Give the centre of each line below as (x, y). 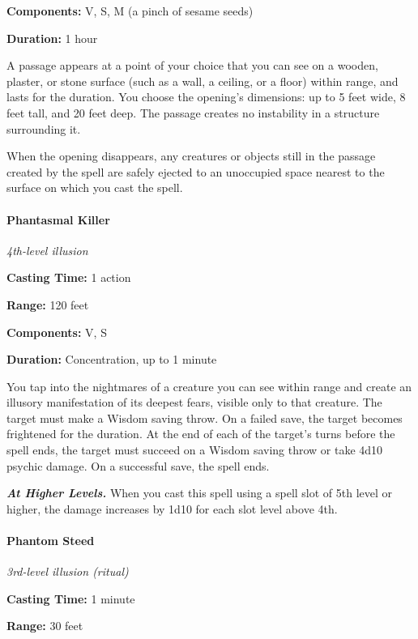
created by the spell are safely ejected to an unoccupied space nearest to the (196, 171)
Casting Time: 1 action (69, 277)
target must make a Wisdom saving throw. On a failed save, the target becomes (205, 417)
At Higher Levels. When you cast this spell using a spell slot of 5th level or (200, 493)
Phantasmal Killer (58, 219)
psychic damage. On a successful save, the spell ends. (138, 465)
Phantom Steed (51, 541)
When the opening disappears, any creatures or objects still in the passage (191, 156)
